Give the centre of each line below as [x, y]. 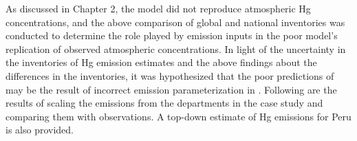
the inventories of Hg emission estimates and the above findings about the [161, 62]
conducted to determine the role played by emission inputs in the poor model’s [172, 35]
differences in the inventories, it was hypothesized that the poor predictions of [170, 75]
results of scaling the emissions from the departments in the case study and [164, 103]
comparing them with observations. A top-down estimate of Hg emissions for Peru [178, 116]
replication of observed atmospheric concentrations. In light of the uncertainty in [176, 48]
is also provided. [40, 130]
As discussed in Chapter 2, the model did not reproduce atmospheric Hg [158, 8]
